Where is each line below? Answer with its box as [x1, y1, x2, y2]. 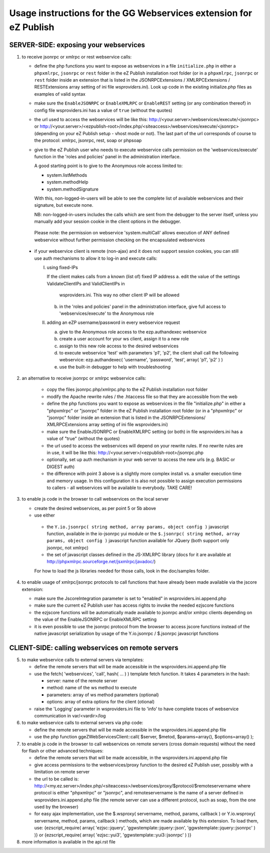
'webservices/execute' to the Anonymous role [59, 310, 154, 316]
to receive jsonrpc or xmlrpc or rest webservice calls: [21, 54, 132, 60]
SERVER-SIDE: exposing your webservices [9, 41, 145, 49]
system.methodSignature [46, 186, 98, 192]
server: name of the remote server [46, 678, 117, 684]
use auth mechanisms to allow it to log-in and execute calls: [34, 255, 157, 261]
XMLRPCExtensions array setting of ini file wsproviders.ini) [46, 421, 168, 428]
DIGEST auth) [46, 464, 75, 470]
